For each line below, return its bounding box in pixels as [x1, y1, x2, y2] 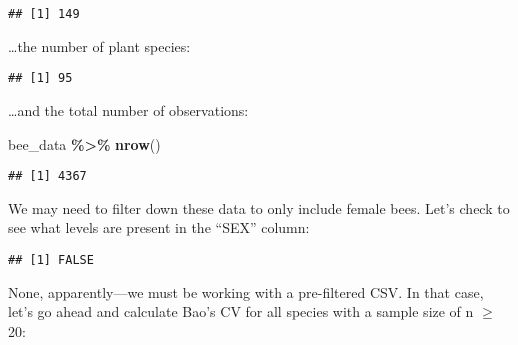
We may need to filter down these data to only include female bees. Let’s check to [8, 197, 510, 218]
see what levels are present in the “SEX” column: [8, 217, 310, 238]
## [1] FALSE [8, 252, 94, 267]
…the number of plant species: [8, 35, 191, 56]
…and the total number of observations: [8, 99, 249, 120]
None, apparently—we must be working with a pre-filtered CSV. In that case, [8, 281, 484, 302]
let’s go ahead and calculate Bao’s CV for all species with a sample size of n [8, 301, 474, 322]
